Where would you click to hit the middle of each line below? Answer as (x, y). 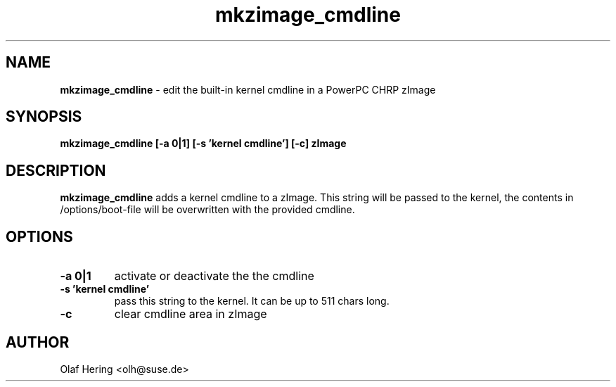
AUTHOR (38, 342)
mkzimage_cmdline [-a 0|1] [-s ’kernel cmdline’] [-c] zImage (203, 144)
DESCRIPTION (56, 170)
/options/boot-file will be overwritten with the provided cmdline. (207, 210)
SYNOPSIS (44, 117)
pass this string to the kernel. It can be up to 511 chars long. (252, 301)
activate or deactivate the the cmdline (214, 276)
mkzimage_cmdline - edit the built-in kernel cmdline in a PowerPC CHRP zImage (248, 89)
